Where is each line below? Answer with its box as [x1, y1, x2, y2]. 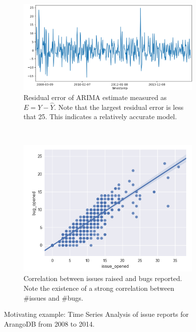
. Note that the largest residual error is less [54, 102, 184, 112]
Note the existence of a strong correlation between [24, 282, 174, 293]
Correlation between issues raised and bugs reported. [24, 273, 182, 283]
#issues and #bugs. [24, 292, 83, 303]
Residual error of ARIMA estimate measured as [24, 92, 167, 102]
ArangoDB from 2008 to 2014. [4, 318, 95, 329]
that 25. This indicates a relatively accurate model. [24, 111, 177, 122]
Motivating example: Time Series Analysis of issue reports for [4, 309, 189, 319]
